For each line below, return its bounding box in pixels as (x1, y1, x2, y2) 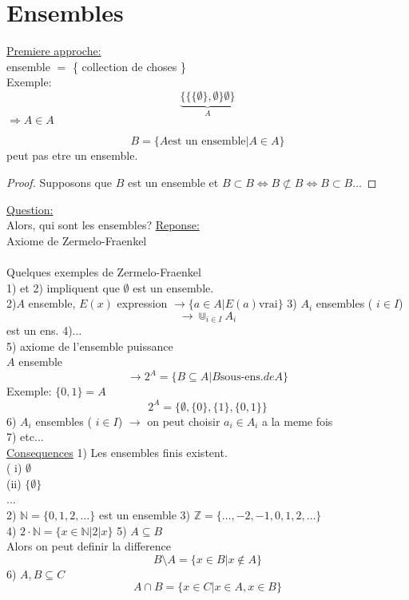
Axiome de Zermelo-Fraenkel (6, 232, 147, 248)
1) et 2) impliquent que (6, 279, 120, 296)
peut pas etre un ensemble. (6, 147, 138, 164)
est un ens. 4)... (6, 322, 82, 339)
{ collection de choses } (72, 58, 186, 74)
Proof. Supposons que (6, 173, 112, 190)
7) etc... (6, 428, 44, 445)
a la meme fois (262, 412, 333, 429)
